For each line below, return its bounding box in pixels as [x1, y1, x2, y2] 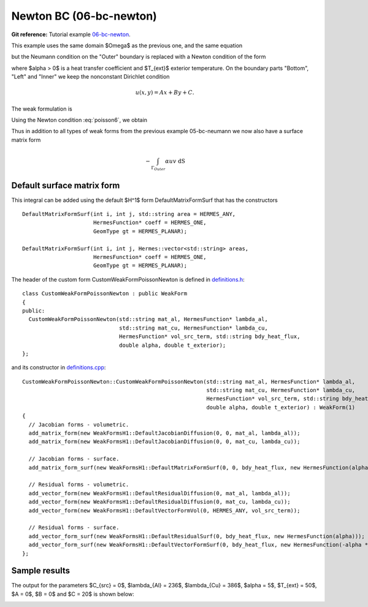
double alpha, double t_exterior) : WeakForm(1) [206, 404, 356, 411]
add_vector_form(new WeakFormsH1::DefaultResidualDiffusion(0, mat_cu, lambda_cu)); [28, 498, 291, 506]
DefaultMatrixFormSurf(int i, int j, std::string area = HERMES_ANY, [22, 211, 236, 218]
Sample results [11, 565, 71, 576]
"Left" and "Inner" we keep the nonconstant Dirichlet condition [11, 73, 170, 80]
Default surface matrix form [11, 180, 120, 190]
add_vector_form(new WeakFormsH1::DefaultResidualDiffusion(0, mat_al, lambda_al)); [28, 490, 291, 497]
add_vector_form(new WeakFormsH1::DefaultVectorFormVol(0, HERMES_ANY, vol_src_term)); [28, 507, 301, 514]
